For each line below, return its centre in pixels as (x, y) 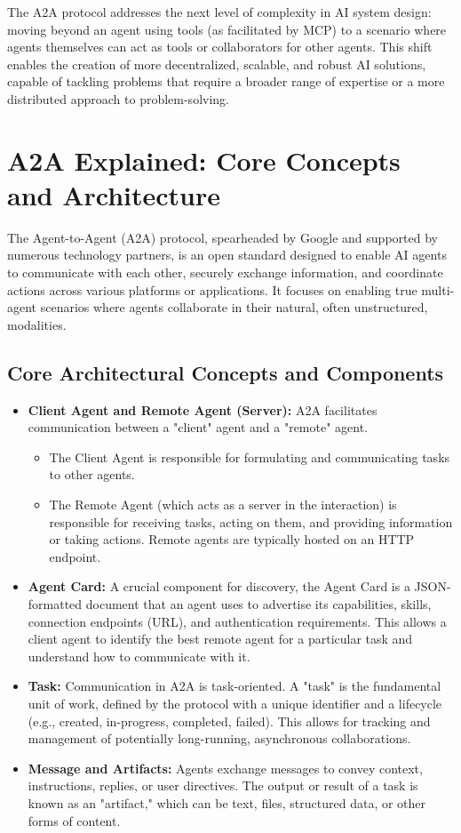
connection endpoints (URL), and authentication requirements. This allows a (237, 621)
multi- (438, 289)
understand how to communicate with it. (139, 656)
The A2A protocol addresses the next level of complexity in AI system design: (219, 12)
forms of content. (74, 820)
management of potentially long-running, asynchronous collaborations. (219, 738)
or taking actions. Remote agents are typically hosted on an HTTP (232, 539)
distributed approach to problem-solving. (118, 98)
